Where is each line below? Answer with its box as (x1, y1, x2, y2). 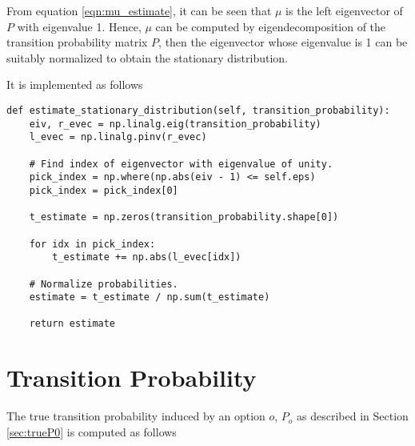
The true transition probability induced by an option (6, 408, 265, 424)
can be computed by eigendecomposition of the (155, 18, 386, 34)
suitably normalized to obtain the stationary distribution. (6, 49, 288, 66)
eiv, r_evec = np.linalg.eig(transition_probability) (29, 118, 321, 130)
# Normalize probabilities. (29, 278, 178, 290)
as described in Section (297, 408, 409, 424)
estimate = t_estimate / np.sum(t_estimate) (29, 291, 270, 303)
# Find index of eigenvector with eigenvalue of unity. (29, 158, 333, 170)
